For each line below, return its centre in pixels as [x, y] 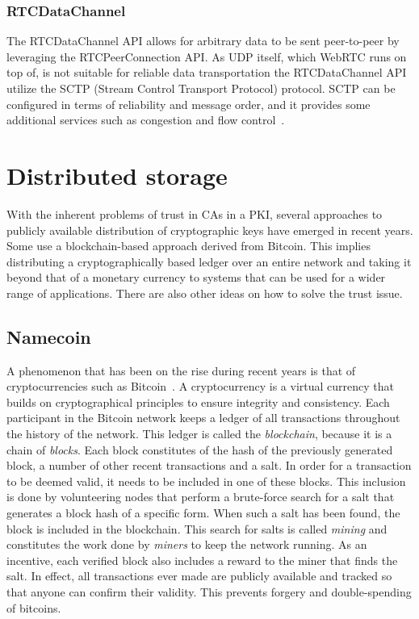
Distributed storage [117, 175]
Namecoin [49, 336]
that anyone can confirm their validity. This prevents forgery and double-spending [209, 591]
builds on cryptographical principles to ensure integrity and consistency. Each [198, 402]
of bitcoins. [34, 607]
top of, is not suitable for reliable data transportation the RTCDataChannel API [207, 72]
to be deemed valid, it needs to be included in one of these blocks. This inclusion [206, 481]
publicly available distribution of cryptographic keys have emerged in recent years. [210, 230]
